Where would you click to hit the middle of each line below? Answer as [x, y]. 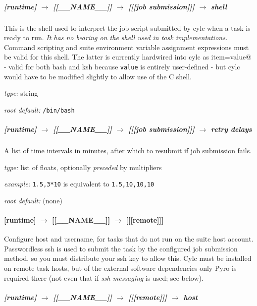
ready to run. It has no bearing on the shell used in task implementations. [116, 37]
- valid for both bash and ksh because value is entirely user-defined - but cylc [122, 66]
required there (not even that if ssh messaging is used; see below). [104, 277]
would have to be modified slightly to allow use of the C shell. [98, 76]
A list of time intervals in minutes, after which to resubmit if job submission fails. [128, 150]
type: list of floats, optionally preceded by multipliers [83, 167]
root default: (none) [33, 200]
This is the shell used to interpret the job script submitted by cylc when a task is [127, 28]
